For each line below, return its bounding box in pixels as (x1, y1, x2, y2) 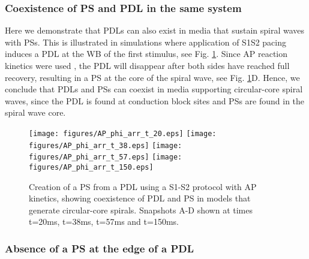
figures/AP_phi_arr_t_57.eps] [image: (29, 153, 182, 162)
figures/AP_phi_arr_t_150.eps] (29, 162, 154, 171)
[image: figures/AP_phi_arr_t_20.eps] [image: (29, 129, 217, 138)
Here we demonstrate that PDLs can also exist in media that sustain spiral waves (5, 24, 305, 37)
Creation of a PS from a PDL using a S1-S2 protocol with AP (29, 180, 257, 192)
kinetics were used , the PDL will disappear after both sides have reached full (5, 59, 290, 71)
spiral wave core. (5, 106, 66, 119)
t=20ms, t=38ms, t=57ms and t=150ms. (29, 215, 179, 228)
